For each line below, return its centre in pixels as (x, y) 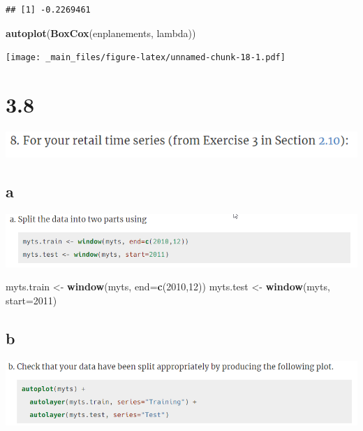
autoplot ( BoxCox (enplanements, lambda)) (101, 33)
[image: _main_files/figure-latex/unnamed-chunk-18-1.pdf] (146, 58)
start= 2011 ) (31, 300)
